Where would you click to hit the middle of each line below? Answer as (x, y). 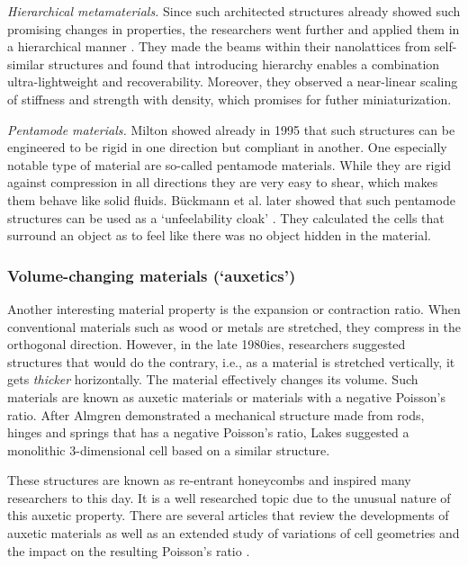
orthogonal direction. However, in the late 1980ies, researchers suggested (207, 344)
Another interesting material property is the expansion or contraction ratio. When (234, 308)
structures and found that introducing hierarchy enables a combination (244, 63)
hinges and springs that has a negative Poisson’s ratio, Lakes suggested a (208, 432)
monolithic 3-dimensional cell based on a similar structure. (169, 449)
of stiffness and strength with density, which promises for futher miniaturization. (229, 99)
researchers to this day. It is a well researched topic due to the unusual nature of (229, 497)
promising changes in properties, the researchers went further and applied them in (234, 28)
